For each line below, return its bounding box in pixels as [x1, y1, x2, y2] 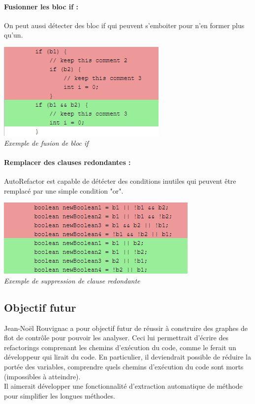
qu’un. [4, 30, 23, 40]
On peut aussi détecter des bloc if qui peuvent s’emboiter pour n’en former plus [4, 20, 245, 30]
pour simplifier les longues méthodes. [4, 390, 115, 401]
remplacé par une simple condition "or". [4, 185, 124, 196]
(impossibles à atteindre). [4, 371, 81, 381]
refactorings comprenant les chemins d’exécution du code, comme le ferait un [4, 342, 236, 352]
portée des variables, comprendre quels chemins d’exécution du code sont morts [4, 361, 244, 371]
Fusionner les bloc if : [4, 1, 79, 11]
